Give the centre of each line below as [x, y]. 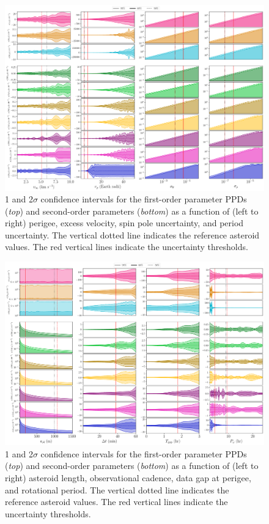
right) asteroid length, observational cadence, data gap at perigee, [128, 478]
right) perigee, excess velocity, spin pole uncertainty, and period [124, 223]
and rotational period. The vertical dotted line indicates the [117, 489]
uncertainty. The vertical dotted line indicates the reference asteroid [132, 234]
